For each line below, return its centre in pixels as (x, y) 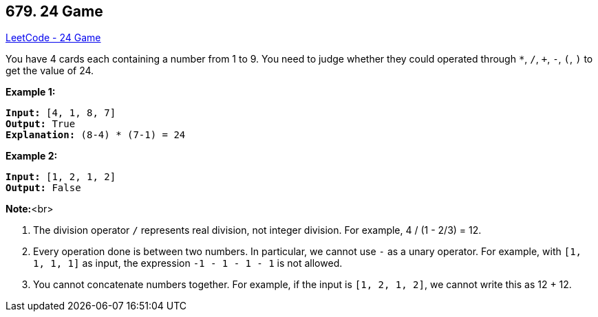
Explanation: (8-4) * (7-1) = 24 (96, 135)
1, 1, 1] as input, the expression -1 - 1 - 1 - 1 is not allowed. (188, 263)
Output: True (41, 124)
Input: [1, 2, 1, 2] (61, 177)
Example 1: (31, 92)
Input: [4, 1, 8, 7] (61, 113)
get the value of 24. (50, 71)
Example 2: (32, 156)
